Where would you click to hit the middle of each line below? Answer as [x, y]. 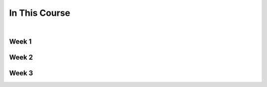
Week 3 [21, 73]
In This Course [40, 13]
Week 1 [20, 42]
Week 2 [21, 58]
